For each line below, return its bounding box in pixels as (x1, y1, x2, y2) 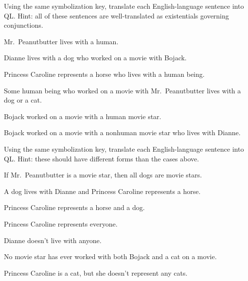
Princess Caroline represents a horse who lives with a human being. (4, 69, 205, 79)
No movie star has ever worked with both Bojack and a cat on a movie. (4, 251, 217, 262)
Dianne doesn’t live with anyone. (4, 235, 102, 245)
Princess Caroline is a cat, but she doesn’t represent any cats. (4, 267, 188, 278)
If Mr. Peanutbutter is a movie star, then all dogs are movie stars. (4, 170, 202, 180)
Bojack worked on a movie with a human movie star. (4, 111, 161, 121)
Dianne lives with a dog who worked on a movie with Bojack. (4, 53, 187, 63)
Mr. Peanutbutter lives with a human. (4, 36, 119, 46)
